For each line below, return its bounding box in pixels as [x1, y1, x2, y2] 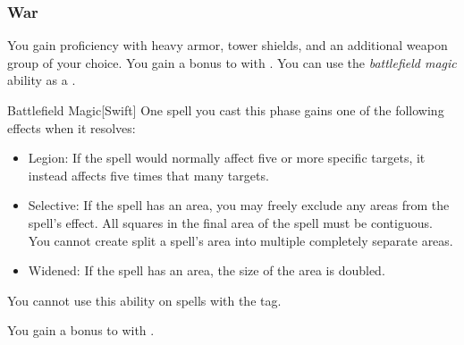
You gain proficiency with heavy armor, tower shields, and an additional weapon [7, 36, 448, 55]
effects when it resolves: [7, 118, 136, 137]
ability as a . [7, 71, 76, 89]
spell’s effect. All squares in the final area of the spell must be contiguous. [28, 213, 433, 231]
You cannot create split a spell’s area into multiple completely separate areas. [28, 231, 453, 249]
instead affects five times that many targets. [28, 165, 269, 184]
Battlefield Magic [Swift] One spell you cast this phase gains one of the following [7, 101, 444, 119]
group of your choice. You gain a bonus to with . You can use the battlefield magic [7, 53, 457, 72]
